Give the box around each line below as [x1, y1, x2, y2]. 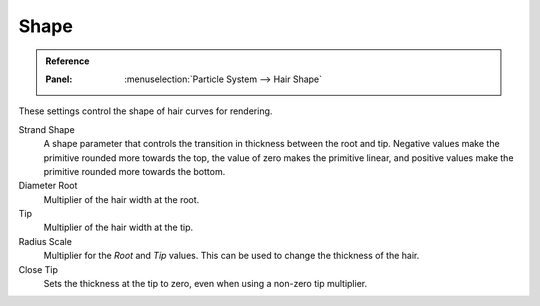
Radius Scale [18, 235, 72, 247]
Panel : [45, 73, 73, 85]
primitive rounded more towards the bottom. [43, 165, 226, 177]
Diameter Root [18, 180, 78, 192]
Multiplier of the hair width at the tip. [43, 221, 194, 234]
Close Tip [18, 263, 59, 275]
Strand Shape [18, 123, 75, 135]
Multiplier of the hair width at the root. [43, 193, 200, 205]
